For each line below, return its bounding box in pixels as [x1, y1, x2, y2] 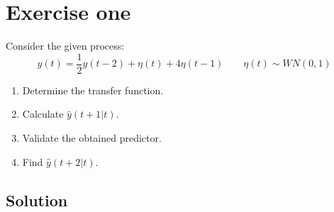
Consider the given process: [6, 38, 125, 53]
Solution [6, 189, 68, 211]
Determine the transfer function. [22, 82, 164, 97]
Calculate [22, 106, 64, 121]
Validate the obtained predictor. [22, 130, 162, 145]
